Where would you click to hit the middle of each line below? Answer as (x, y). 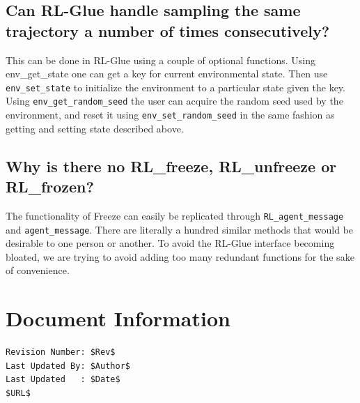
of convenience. (38, 270)
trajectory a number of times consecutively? (168, 30)
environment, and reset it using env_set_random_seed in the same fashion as (170, 115)
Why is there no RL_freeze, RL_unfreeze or (171, 166)
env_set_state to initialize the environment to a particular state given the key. (175, 87)
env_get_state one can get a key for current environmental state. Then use (167, 74)
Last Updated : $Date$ (63, 380)
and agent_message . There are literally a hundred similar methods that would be (180, 229)
